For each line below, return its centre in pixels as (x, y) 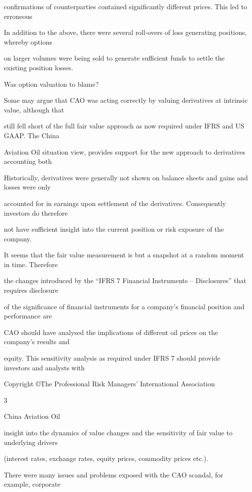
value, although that (34, 109)
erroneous (18, 16)
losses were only (27, 187)
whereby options (28, 41)
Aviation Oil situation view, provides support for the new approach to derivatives (125, 151)
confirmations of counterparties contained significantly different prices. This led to (126, 6)
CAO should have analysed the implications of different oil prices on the (111, 332)
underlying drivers (31, 442)
